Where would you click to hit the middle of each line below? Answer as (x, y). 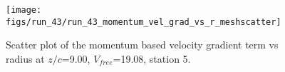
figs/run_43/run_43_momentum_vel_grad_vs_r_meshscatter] (144, 22)
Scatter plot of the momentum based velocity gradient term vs (142, 45)
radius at (25, 58)
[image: (24, 10)
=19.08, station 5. (152, 58)
